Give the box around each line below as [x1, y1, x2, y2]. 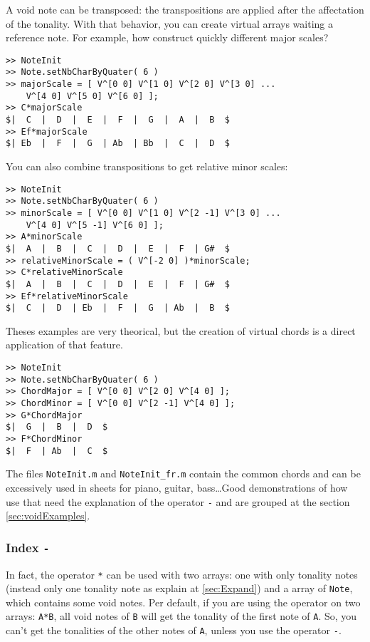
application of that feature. [6, 337, 123, 352]
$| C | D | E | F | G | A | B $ [6, 115, 230, 125]
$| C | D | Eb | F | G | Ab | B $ [6, 303, 230, 314]
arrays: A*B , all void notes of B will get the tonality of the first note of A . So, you [6, 609, 357, 623]
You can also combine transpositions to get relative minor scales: [6, 159, 288, 174]
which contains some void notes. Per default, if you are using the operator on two [6, 594, 361, 609]
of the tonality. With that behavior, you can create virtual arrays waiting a [6, 16, 333, 31]
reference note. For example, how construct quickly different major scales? [6, 30, 329, 45]
